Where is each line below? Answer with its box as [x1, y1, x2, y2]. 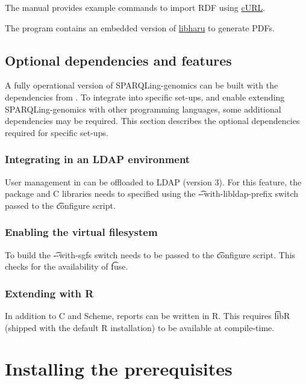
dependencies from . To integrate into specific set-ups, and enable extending [5, 90, 285, 103]
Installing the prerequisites [5, 356, 233, 381]
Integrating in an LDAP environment [5, 152, 190, 167]
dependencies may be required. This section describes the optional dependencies [5, 114, 300, 127]
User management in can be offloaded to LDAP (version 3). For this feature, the [5, 175, 302, 188]
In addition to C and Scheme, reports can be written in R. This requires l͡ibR [5, 309, 290, 321]
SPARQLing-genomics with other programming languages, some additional [5, 102, 281, 115]
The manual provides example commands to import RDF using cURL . [5, 1, 266, 13]
